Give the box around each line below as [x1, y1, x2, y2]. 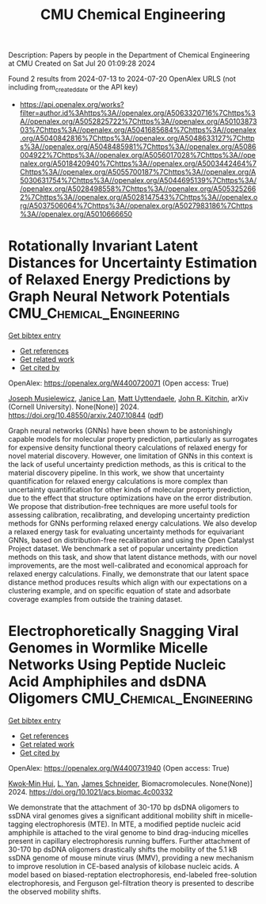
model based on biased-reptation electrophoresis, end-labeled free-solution [8, 870, 257, 879]
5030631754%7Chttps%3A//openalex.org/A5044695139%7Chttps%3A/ [19, 175, 257, 185]
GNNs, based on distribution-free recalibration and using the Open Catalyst [8, 535, 255, 545]
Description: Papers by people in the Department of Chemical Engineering [8, 50, 250, 60]
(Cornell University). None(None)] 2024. [8, 402, 140, 412]
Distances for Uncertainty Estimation [8, 254, 257, 272]
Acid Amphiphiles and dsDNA [8, 672, 207, 691]
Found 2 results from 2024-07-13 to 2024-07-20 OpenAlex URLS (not [8, 74, 236, 84]
